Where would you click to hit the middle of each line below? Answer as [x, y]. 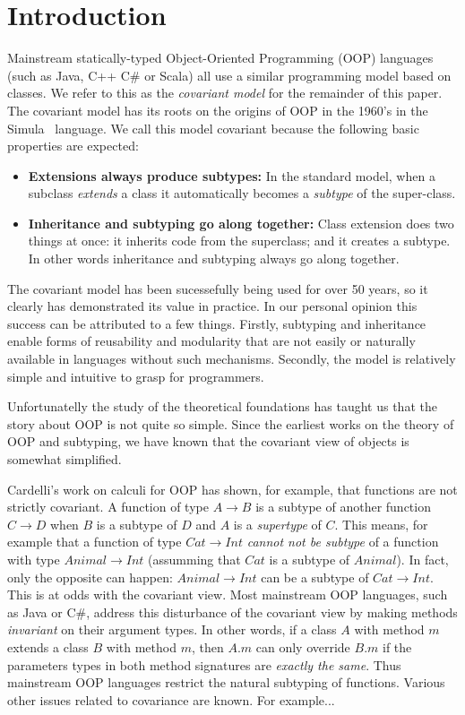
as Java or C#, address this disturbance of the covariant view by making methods [232, 612]
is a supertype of [277, 524]
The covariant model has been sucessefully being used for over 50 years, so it [218, 288]
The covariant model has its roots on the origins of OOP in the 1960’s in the [218, 110]
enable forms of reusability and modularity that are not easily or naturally [211, 341]
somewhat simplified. [65, 459]
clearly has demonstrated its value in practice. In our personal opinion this [212, 306]
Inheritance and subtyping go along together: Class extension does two [241, 223]
